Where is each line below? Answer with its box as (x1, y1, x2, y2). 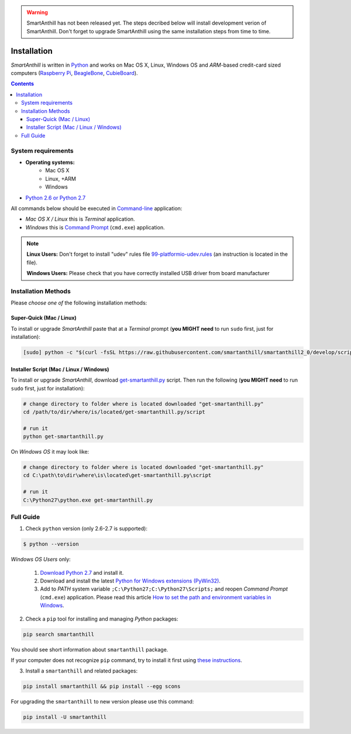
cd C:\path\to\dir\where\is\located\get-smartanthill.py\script (23, 472, 212, 479)
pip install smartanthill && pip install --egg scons (23, 683, 181, 690)
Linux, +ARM (45, 175, 76, 182)
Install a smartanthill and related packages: (25, 667, 138, 674)
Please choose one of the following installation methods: (11, 299, 147, 307)
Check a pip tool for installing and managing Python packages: (25, 615, 178, 622)
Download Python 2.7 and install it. (40, 569, 124, 576)
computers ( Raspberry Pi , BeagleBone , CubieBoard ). (11, 70, 138, 77)
